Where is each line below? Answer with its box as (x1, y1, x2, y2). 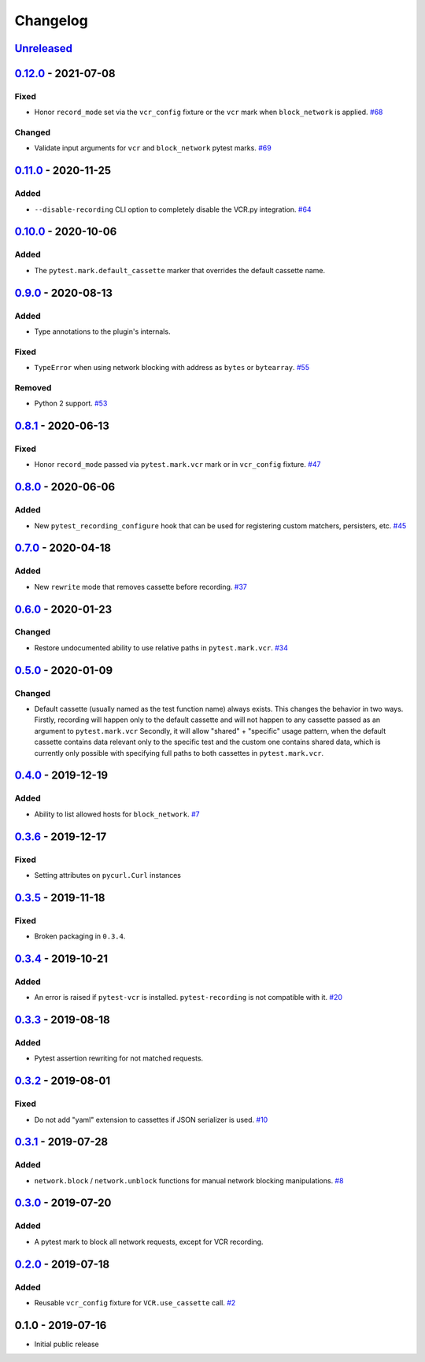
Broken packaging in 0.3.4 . (34, 931, 126, 941)
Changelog (14, 12, 88, 29)
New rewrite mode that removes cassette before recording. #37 (34, 582, 248, 591)
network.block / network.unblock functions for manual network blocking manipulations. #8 (34, 1175, 344, 1185)
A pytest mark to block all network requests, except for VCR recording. (34, 1237, 264, 1246)
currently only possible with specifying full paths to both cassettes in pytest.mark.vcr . (34, 748, 324, 757)
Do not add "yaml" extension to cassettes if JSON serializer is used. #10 (34, 1115, 268, 1124)
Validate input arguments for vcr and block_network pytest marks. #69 (34, 143, 272, 153)
